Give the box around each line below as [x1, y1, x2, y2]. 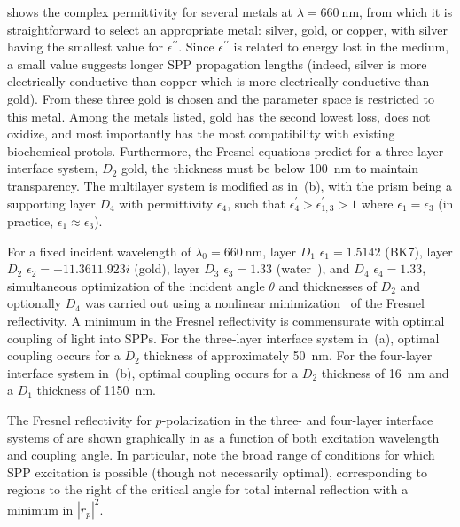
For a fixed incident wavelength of [7, 241, 191, 260]
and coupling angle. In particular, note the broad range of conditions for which [7, 445, 435, 464]
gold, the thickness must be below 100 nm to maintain [121, 159, 419, 177]
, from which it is [359, 3, 453, 20]
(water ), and [276, 259, 350, 278]
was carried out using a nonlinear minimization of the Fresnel [84, 294, 425, 312]
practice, [7, 211, 54, 230]
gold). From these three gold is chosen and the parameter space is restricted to [7, 89, 434, 107]
